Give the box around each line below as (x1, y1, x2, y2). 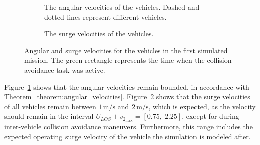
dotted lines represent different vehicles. (44, 11, 167, 22)
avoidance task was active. (24, 64, 105, 75)
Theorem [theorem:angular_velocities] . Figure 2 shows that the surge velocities (4, 91, 250, 102)
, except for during (182, 111, 239, 121)
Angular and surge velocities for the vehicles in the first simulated (24, 45, 228, 55)
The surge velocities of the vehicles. (44, 28, 154, 39)
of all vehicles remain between (4, 101, 96, 111)
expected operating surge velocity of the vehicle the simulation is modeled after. (4, 131, 251, 141)
